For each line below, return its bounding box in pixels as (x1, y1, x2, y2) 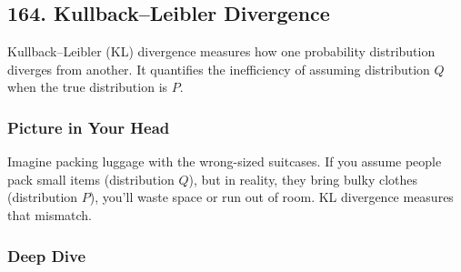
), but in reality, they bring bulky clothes (188, 169, 418, 188)
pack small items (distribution (7, 169, 175, 188)
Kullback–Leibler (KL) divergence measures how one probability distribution (7, 42, 436, 61)
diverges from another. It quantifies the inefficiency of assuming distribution (7, 59, 430, 78)
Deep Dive (7, 244, 86, 267)
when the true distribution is (7, 77, 168, 96)
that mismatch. (7, 205, 93, 224)
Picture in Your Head (7, 116, 170, 138)
